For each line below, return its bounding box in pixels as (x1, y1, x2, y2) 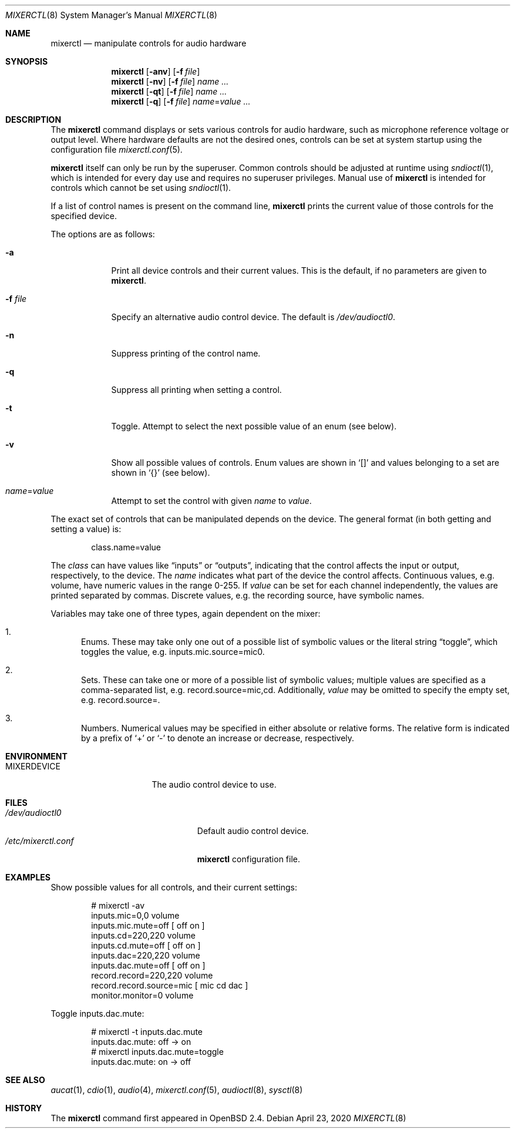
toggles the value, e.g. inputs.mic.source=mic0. (81, 647, 265, 657)
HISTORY (5, 1103, 42, 1113)
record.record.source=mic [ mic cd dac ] (91, 980, 248, 990)
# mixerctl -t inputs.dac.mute (91, 1027, 203, 1037)
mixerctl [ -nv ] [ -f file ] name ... (111, 76, 229, 86)
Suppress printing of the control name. (111, 348, 261, 358)
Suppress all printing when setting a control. (111, 385, 282, 395)
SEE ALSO (5, 1075, 45, 1085)
